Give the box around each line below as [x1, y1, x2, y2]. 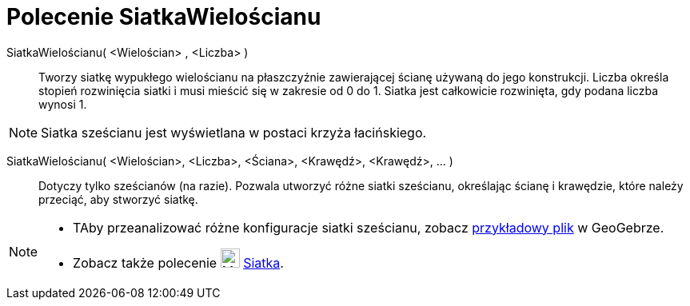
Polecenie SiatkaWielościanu [6, 3, 321, 30]
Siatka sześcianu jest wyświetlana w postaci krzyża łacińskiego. [41, 124, 427, 141]
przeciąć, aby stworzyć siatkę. [38, 192, 198, 206]
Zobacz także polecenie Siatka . [73, 254, 284, 271]
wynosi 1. [38, 97, 87, 111]
